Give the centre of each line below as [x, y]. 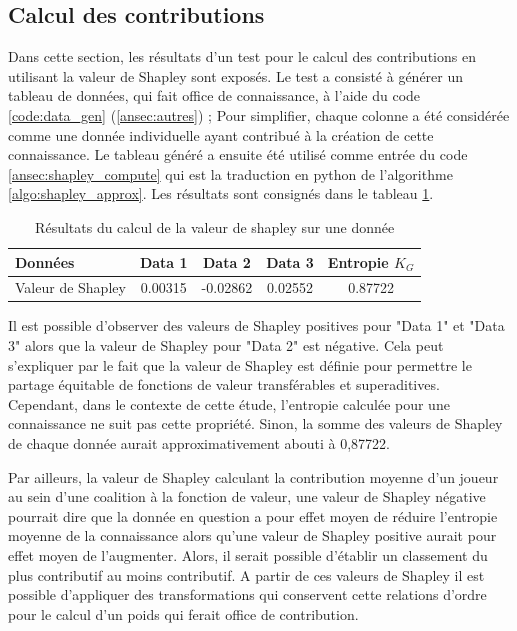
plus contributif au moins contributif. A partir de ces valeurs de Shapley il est [246, 574]
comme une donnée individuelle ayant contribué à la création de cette [221, 134]
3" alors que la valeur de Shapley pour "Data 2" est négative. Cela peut [226, 345]
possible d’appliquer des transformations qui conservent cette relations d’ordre [247, 594]
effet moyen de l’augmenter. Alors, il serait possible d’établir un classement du [248, 555]
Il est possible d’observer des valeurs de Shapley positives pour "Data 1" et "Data [256, 325]
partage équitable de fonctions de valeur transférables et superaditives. [224, 384]
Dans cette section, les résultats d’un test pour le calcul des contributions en [242, 56]
